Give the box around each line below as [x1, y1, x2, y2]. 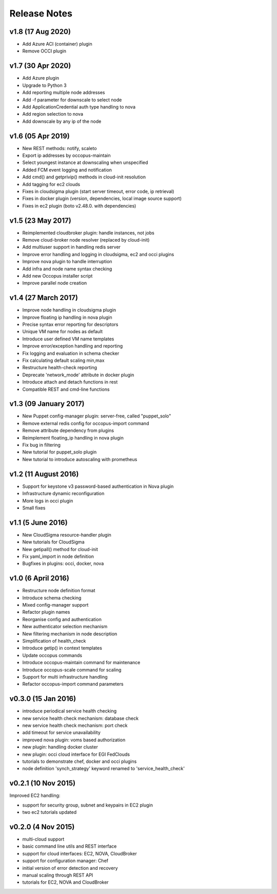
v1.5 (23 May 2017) [9, 216, 71, 225]
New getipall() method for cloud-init [22, 546, 98, 552]
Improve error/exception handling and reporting [22, 343, 123, 349]
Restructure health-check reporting [22, 364, 97, 371]
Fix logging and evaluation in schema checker [22, 350, 120, 356]
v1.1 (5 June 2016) [9, 518, 68, 527]
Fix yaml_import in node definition [22, 553, 94, 559]
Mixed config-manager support [22, 602, 89, 608]
